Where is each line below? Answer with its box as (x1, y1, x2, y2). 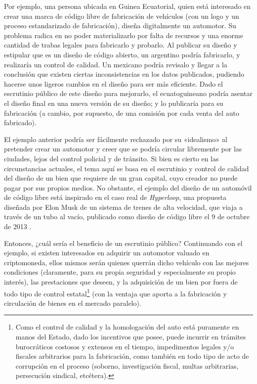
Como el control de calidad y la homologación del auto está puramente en (15, 322, 239, 332)
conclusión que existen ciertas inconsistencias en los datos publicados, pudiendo (4, 69, 245, 79)
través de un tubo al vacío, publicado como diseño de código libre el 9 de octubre (4, 211, 250, 222)
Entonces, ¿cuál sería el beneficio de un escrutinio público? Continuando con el (4, 238, 243, 248)
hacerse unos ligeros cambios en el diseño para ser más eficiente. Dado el (4, 78, 223, 89)
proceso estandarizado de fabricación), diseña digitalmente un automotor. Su (4, 20, 236, 31)
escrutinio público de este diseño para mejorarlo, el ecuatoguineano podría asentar (4, 88, 253, 98)
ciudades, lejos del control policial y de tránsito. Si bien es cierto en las (4, 153, 219, 163)
